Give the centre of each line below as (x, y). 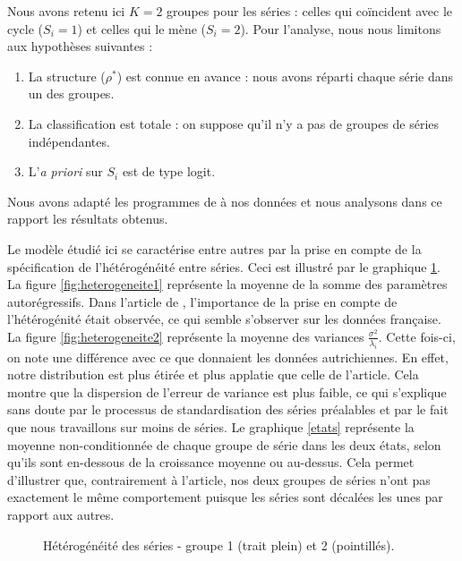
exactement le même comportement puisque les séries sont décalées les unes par (225, 497)
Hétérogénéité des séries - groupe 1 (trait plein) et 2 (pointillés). (219, 544)
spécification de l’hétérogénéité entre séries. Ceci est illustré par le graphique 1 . (224, 266)
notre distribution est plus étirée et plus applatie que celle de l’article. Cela (213, 374)
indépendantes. (69, 141)
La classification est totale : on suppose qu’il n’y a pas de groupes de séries (234, 123)
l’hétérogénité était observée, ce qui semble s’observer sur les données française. (224, 319)
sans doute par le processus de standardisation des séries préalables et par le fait (228, 409)
